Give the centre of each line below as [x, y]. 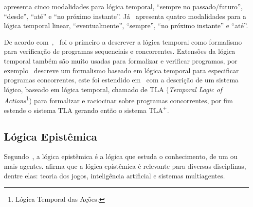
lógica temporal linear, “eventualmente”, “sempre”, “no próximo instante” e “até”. [126, 25]
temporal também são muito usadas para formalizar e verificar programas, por [121, 60]
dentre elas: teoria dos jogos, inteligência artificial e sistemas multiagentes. [115, 175]
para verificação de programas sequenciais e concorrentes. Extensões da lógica [120, 51]
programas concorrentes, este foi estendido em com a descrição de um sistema [121, 80]
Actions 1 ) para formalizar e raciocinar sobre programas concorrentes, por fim [118, 100]
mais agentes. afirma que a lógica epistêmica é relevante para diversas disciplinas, [125, 166]
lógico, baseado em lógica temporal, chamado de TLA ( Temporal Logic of [113, 89]
